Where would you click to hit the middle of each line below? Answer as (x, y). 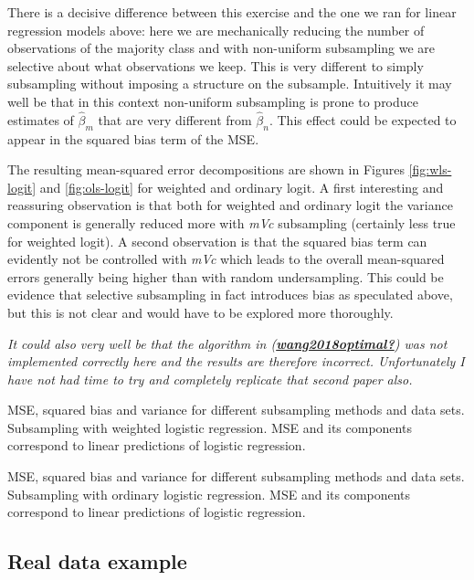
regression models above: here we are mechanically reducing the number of (216, 30)
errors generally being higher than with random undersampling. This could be (226, 276)
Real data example (97, 561)
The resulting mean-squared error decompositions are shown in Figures (206, 169)
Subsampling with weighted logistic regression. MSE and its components (210, 427)
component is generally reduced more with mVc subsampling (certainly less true (232, 222)
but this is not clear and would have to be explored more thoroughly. (200, 312)
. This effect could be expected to (363, 119)
